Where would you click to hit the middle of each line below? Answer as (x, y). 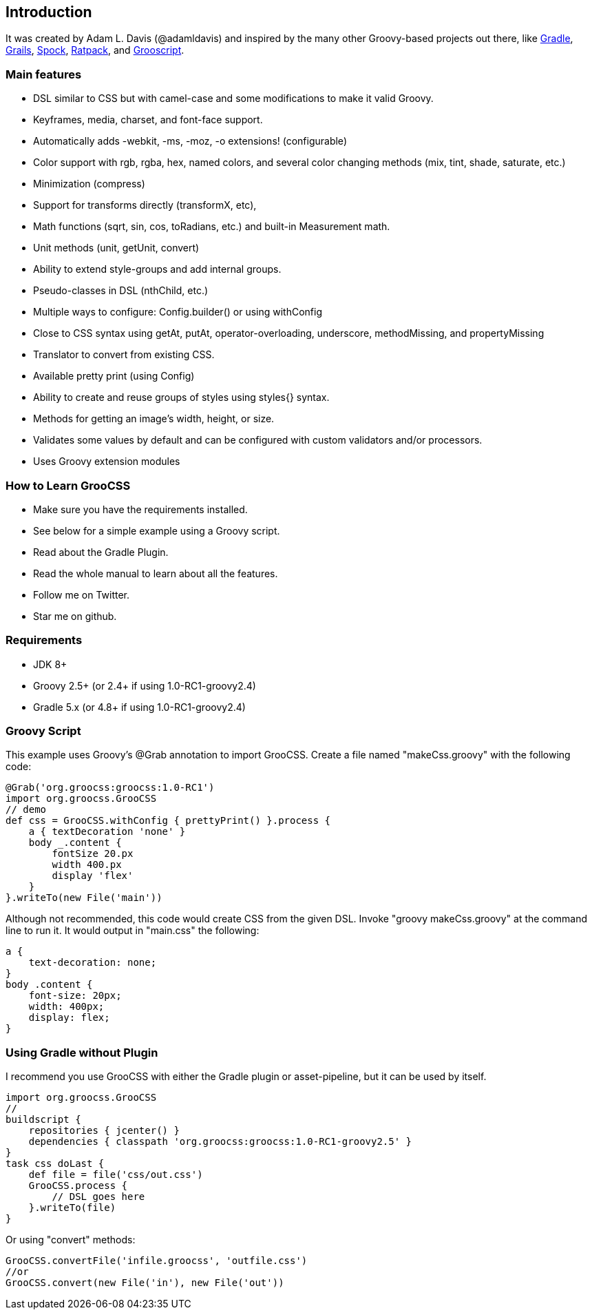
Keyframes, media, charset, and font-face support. (148, 120)
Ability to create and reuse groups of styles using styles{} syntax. (181, 397)
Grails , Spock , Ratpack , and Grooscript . (95, 50)
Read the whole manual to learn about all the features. (156, 573)
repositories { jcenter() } (104, 1131)
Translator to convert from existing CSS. (124, 355)
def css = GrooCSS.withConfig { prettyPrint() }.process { (168, 821)
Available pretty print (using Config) (114, 376)
